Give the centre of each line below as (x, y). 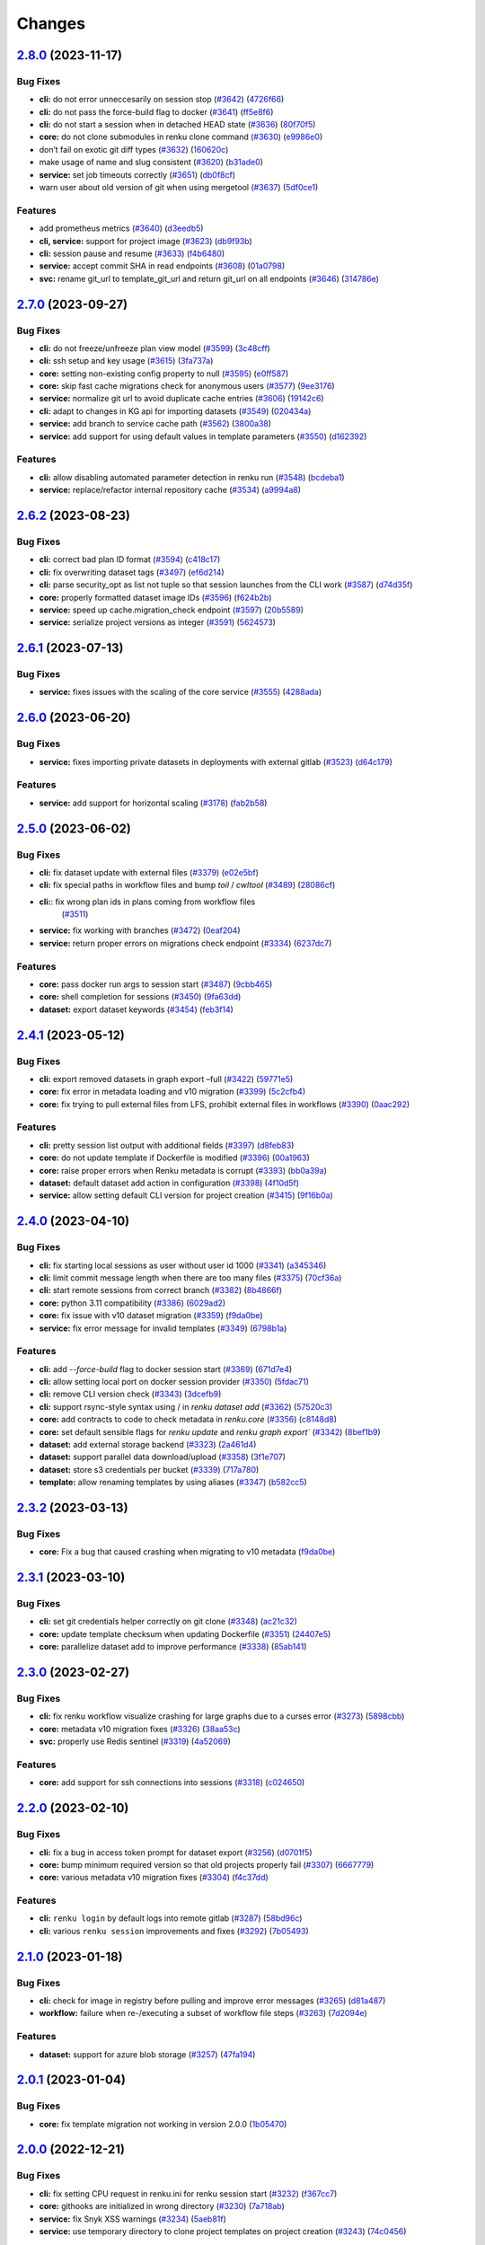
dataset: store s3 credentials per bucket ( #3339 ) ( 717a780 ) (149, 1469)
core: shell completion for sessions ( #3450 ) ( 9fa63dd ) (140, 997)
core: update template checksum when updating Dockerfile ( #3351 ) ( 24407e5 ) (185, 1633)
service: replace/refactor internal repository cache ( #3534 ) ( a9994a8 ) (170, 490)
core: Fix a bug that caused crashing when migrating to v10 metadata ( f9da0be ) (187, 1552)
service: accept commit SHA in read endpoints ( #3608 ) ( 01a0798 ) (162, 266)
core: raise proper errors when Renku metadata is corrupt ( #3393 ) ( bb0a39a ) (183, 1170)
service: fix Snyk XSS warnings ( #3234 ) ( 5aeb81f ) (132, 2219)
